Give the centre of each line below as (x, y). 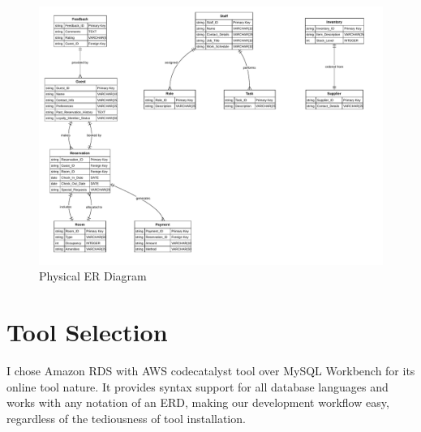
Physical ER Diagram (93, 276)
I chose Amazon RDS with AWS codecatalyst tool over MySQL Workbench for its (211, 371)
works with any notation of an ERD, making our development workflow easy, (198, 402)
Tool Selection (87, 332)
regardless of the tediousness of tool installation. (126, 418)
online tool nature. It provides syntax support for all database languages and (198, 386)
